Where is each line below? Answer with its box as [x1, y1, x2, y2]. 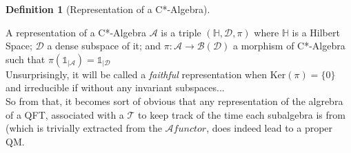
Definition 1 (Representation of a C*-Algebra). [6, 2, 210, 16]
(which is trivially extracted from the [6, 121, 162, 135]
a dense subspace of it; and [47, 38, 161, 53]
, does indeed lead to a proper [206, 121, 333, 135]
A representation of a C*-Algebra [6, 25, 146, 39]
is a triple [161, 25, 201, 39]
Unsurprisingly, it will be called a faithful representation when [6, 67, 267, 81]
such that [6, 51, 46, 66]
